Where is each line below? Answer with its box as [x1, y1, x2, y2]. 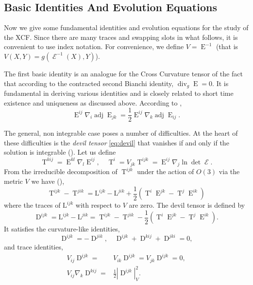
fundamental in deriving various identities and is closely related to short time [4, 88, 234, 98]
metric [4, 176, 23, 186]
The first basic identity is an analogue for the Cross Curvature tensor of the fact [4, 68, 243, 78]
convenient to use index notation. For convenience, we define [4, 41, 184, 52]
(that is [216, 41, 238, 52]
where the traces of [4, 200, 61, 210]
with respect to [75, 200, 121, 210]
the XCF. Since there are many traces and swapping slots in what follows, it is [4, 32, 238, 42]
